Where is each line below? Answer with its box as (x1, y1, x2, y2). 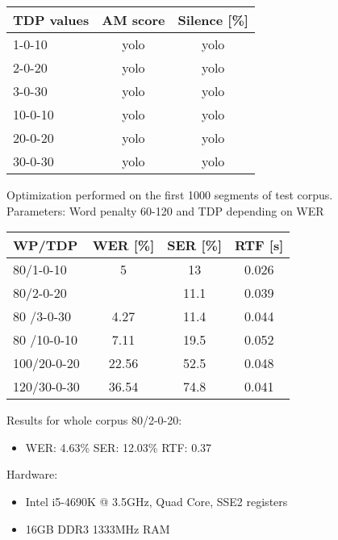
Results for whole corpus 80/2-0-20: (6, 412, 182, 429)
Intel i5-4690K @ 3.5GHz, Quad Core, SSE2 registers (25, 492, 288, 509)
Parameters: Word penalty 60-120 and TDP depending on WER (6, 202, 324, 219)
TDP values (13, 10, 90, 29)
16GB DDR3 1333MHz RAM (25, 520, 170, 537)
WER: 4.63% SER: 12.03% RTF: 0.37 (25, 438, 212, 455)
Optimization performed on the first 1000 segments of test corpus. (6, 186, 333, 203)
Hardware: (6, 466, 58, 483)
